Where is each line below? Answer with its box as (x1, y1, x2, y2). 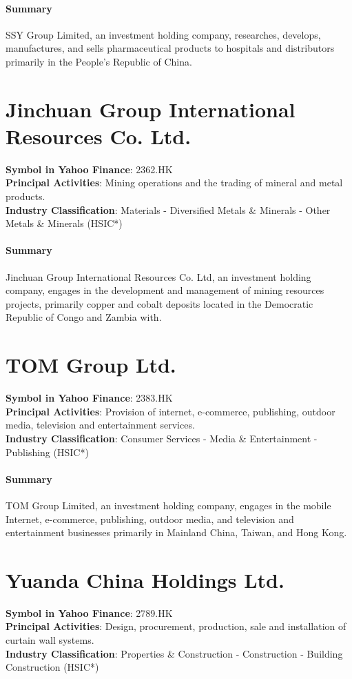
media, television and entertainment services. (6, 417, 195, 432)
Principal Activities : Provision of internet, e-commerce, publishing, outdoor (6, 404, 335, 418)
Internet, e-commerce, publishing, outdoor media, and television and (6, 511, 294, 526)
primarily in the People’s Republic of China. (6, 54, 192, 68)
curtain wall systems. (6, 633, 94, 647)
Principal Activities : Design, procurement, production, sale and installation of (6, 619, 346, 633)
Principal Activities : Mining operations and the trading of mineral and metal (6, 175, 343, 190)
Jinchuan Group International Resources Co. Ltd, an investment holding (6, 269, 311, 284)
